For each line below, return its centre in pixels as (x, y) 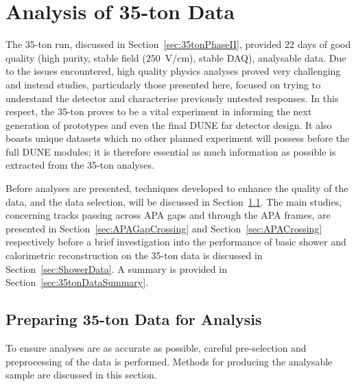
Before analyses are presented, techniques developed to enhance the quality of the (177, 188)
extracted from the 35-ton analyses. (80, 165)
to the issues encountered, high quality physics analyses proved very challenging (173, 71)
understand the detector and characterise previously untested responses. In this (172, 98)
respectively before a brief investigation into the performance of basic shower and (176, 242)
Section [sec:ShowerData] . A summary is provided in (116, 268)
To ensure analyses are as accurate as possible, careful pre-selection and (156, 348)
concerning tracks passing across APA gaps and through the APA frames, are (168, 215)
